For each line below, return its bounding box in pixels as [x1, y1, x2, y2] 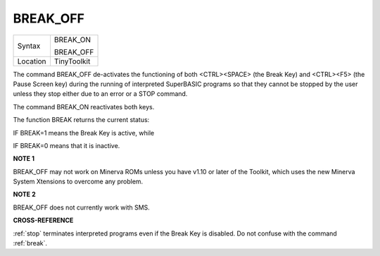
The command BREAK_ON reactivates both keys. [13, 102, 155, 111]
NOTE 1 [13, 154, 35, 163]
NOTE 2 [13, 190, 36, 199]
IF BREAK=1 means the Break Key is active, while [13, 128, 155, 137]
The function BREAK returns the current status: [13, 116, 150, 124]
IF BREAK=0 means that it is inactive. [13, 141, 120, 150]
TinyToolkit [53, 56, 91, 66]
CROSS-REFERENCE [13, 216, 74, 225]
